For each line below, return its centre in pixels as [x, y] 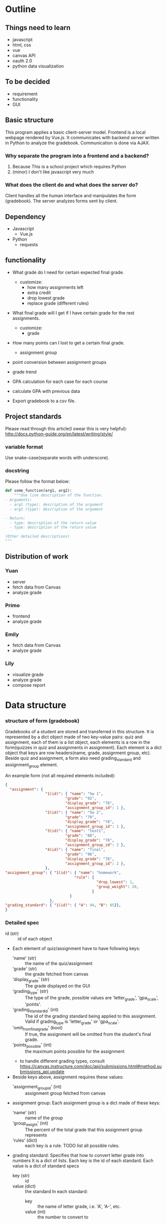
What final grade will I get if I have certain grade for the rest [73, 312]
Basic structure [29, 120]
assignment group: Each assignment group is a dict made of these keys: [86, 1103]
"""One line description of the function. [59, 495]
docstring [17, 470]
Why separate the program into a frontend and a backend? [77, 156]
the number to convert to [63, 1217]
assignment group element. [32, 765]
